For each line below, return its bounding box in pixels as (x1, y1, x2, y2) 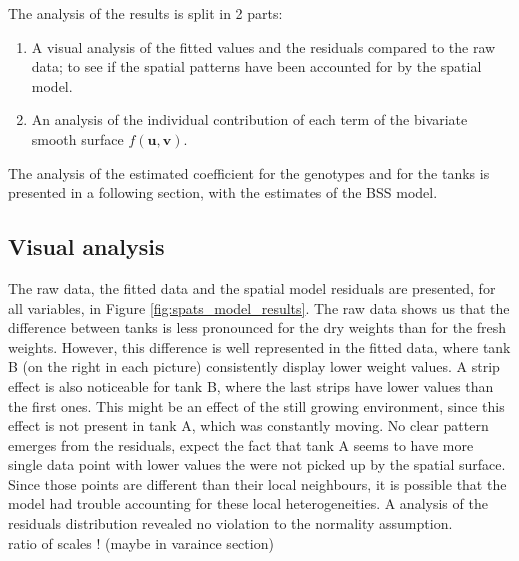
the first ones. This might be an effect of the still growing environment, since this (8, 395, 505, 416)
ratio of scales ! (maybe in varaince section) (8, 532, 274, 553)
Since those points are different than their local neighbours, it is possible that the (8, 473, 507, 494)
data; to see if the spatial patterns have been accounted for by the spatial (31, 56, 482, 77)
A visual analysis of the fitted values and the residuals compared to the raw (31, 36, 496, 57)
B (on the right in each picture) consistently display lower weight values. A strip (8, 356, 500, 377)
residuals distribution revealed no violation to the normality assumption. (8, 513, 453, 534)
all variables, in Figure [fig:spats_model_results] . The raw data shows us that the (8, 297, 510, 318)
